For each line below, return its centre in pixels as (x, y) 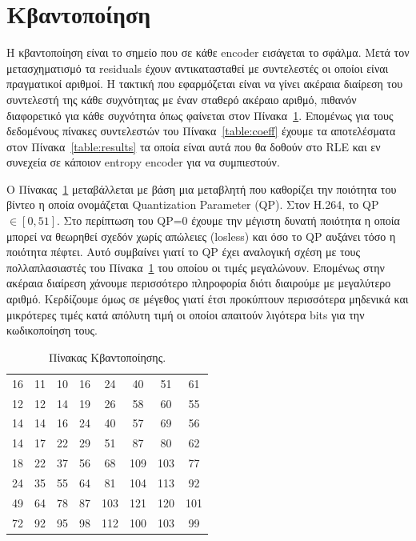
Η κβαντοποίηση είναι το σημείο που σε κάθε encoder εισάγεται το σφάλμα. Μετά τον (208, 52)
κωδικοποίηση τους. (52, 330)
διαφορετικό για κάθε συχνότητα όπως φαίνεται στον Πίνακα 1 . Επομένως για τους (200, 115)
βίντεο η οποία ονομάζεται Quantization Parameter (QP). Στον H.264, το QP (193, 204)
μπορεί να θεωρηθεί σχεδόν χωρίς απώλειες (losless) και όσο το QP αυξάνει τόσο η (201, 236)
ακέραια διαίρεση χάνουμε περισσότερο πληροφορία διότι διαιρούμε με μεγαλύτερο (199, 283)
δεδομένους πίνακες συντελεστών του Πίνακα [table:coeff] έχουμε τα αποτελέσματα (201, 131)
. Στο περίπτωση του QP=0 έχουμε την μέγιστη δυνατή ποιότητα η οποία (228, 220)
